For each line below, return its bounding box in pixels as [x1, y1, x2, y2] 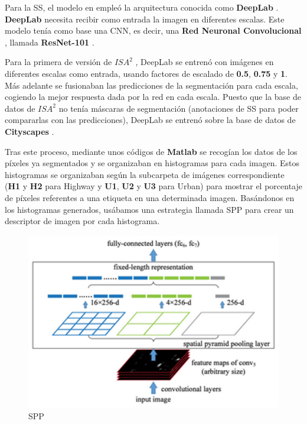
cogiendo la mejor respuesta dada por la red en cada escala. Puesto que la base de [5, 90, 301, 103]
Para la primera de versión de [5, 56, 112, 68]
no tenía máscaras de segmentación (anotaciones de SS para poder [58, 102, 299, 114]
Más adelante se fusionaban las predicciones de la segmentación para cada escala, [5, 79, 298, 91]
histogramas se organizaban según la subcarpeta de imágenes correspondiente [5, 168, 285, 180]
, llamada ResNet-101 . [5, 35, 94, 48]
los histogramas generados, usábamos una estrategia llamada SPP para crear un [5, 203, 294, 215]
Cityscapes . [5, 125, 54, 137]
